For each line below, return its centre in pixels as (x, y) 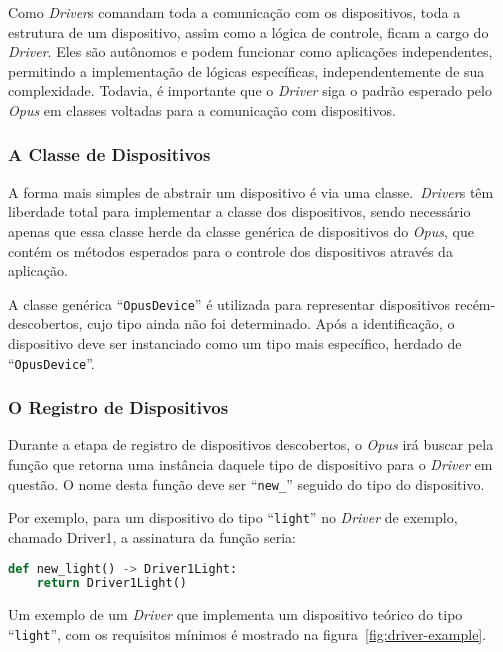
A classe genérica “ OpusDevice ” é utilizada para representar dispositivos (229, 303)
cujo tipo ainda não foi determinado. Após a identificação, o (271, 323)
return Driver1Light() (111, 583)
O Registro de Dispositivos (118, 407)
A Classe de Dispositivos (109, 154)
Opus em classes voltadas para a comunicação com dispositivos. (202, 109)
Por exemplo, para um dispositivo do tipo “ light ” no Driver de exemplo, (233, 517)
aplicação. (38, 270)
